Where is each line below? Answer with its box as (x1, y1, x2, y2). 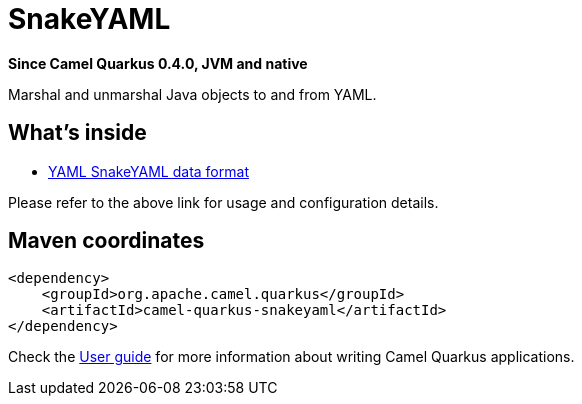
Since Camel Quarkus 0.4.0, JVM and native (8, 54, 308, 72)
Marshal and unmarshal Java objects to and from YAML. (8, 85, 377, 103)
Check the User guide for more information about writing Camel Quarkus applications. (8, 348, 575, 366)
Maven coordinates (8, 228, 205, 254)
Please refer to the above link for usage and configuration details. (8, 193, 439, 211)
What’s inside (8, 120, 147, 146)
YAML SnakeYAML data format (48, 162, 249, 180)
